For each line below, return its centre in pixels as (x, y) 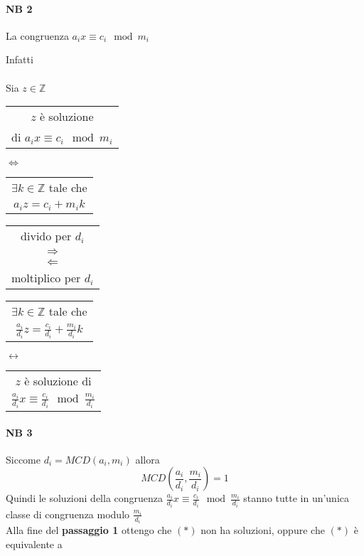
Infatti (20, 59)
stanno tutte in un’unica (296, 498)
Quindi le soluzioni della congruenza (85, 498)
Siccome (23, 459)
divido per (46, 236)
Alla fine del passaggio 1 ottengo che (89, 530)
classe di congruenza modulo (68, 514)
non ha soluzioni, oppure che (263, 530)
